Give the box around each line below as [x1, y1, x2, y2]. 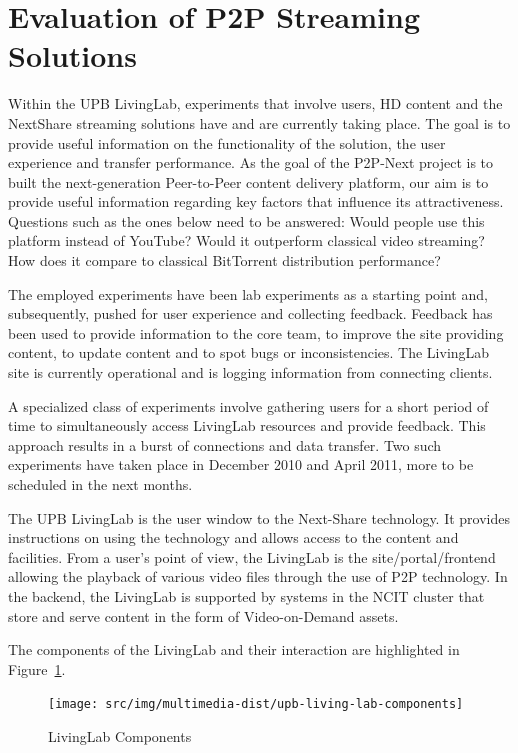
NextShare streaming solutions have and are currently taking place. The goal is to [8, 112, 511, 133]
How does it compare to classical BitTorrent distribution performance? [8, 250, 441, 271]
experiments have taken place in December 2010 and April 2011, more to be [8, 454, 474, 475]
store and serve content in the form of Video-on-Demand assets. [8, 605, 399, 626]
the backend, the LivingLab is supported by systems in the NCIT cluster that [8, 585, 485, 606]
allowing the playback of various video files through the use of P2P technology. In [8, 566, 508, 587]
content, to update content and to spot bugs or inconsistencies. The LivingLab [8, 342, 490, 363]
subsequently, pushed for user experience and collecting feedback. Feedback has [8, 303, 493, 324]
